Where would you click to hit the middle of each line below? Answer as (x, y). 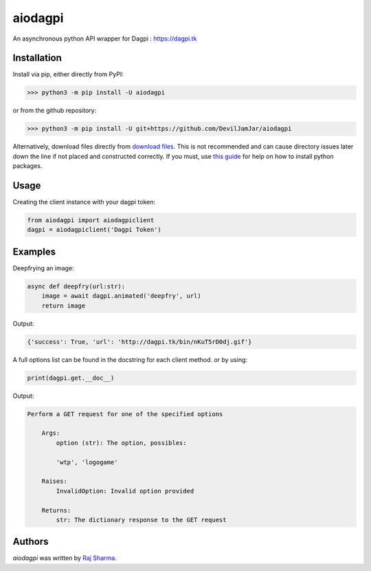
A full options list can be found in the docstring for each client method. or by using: (130, 359)
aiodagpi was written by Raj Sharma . (65, 558)
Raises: (55, 481)
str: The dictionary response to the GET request (141, 520)
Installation (37, 58)
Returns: (56, 510)
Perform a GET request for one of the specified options (125, 414)
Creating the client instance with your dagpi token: (84, 202)
